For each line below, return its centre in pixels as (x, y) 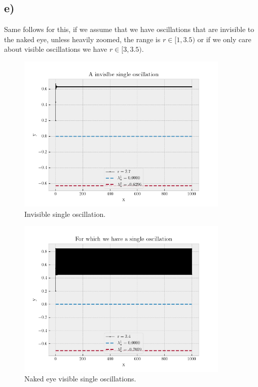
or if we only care (224, 39)
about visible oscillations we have (56, 49)
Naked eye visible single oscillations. (80, 379)
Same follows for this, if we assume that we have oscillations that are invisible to (129, 29)
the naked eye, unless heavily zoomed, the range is (82, 39)
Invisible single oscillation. (65, 214)
